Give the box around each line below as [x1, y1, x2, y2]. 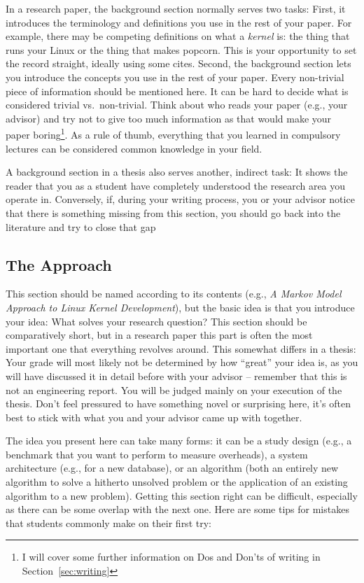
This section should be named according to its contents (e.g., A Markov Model [6, 286, 342, 301]
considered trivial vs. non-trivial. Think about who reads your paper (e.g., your [6, 97, 348, 112]
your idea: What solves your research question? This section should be [6, 314, 307, 328]
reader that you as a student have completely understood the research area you [6, 178, 346, 192]
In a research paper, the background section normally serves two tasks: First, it [6, 1, 346, 15]
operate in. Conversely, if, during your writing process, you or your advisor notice [6, 192, 355, 206]
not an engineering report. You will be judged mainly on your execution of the [6, 382, 342, 397]
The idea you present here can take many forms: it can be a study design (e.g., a [6, 433, 352, 448]
